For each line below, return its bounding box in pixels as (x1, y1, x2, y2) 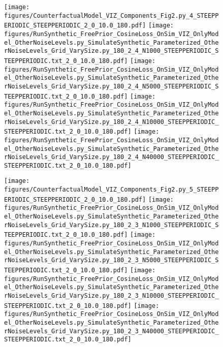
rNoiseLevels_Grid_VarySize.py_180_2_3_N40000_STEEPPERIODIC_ (4, 327, 219, 335)
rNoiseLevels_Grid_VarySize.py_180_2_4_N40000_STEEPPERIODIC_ (4, 153, 219, 161)
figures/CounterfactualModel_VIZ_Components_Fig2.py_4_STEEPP (4, 12, 219, 19)
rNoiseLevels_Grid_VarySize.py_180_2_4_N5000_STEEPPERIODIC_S (4, 82, 219, 90)
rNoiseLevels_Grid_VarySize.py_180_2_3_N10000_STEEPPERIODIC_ (4, 292, 219, 299)
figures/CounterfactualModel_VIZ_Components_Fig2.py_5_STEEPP (4, 186, 219, 194)
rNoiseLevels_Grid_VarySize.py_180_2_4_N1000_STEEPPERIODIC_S (4, 47, 219, 55)
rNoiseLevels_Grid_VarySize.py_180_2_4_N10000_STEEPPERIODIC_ (4, 118, 219, 125)
